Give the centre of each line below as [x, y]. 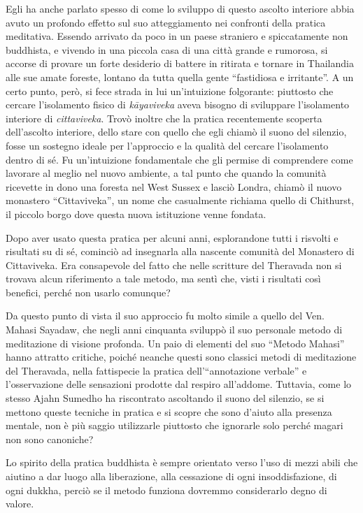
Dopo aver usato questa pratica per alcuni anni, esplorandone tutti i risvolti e [172, 237]
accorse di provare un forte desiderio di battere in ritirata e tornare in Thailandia [180, 63]
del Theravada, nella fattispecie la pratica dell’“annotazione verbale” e [156, 370]
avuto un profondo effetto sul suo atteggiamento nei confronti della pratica [166, 22]
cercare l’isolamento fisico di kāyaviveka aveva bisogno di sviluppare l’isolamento [178, 104]
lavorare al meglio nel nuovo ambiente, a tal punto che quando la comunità [166, 173]
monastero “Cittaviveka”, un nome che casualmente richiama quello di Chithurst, [180, 200]
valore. [20, 504]
